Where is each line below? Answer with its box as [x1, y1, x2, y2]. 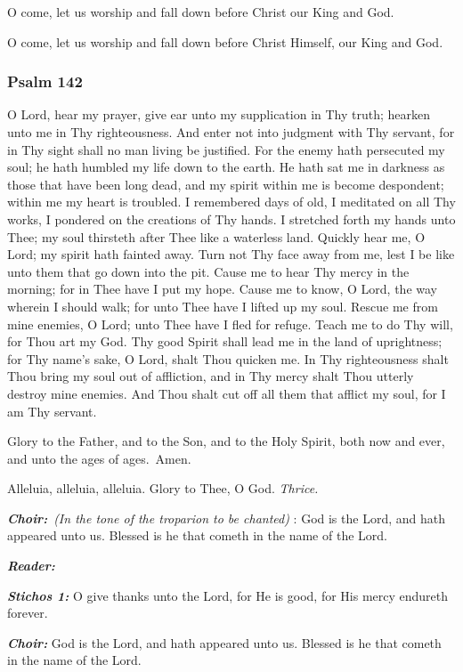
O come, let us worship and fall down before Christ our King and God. [7, 3, 394, 20]
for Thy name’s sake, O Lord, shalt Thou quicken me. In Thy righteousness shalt [7, 349, 449, 368]
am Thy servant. [7, 401, 97, 420]
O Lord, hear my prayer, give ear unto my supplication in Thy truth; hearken [7, 105, 431, 124]
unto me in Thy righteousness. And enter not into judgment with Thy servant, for [7, 123, 455, 141]
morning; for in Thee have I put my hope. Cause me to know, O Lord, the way [7, 279, 437, 298]
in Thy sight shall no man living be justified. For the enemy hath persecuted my [7, 140, 445, 158]
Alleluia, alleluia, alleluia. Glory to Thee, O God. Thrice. [7, 479, 319, 498]
